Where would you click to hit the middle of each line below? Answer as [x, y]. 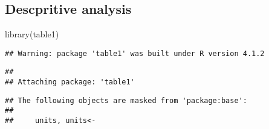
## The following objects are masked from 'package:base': [126, 100]
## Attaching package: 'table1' [70, 82]
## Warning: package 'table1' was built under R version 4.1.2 [135, 53]
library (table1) [32, 34]
